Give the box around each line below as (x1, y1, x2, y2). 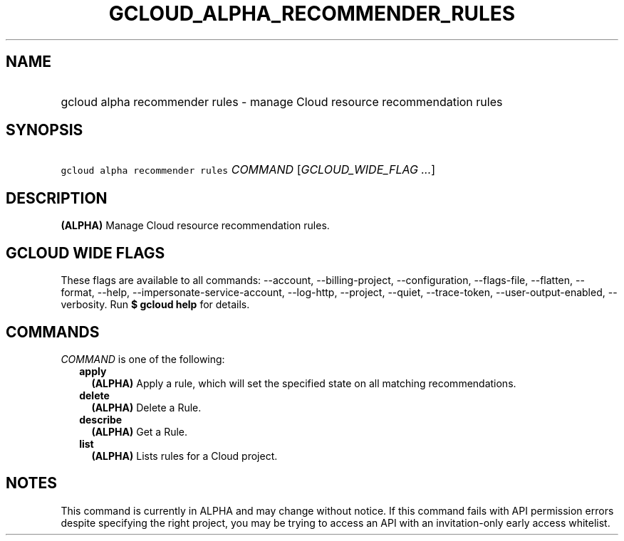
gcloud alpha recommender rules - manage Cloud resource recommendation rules (61, 94, 503, 109)
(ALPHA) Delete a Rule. (91, 401, 202, 414)
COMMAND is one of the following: (61, 352, 225, 365)
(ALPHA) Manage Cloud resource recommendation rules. (61, 219, 330, 232)
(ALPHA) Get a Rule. (91, 425, 188, 438)
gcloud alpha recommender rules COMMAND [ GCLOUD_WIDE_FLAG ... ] (61, 162, 436, 177)
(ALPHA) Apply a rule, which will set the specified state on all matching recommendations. (91, 377, 516, 389)
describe (79, 413, 123, 426)
